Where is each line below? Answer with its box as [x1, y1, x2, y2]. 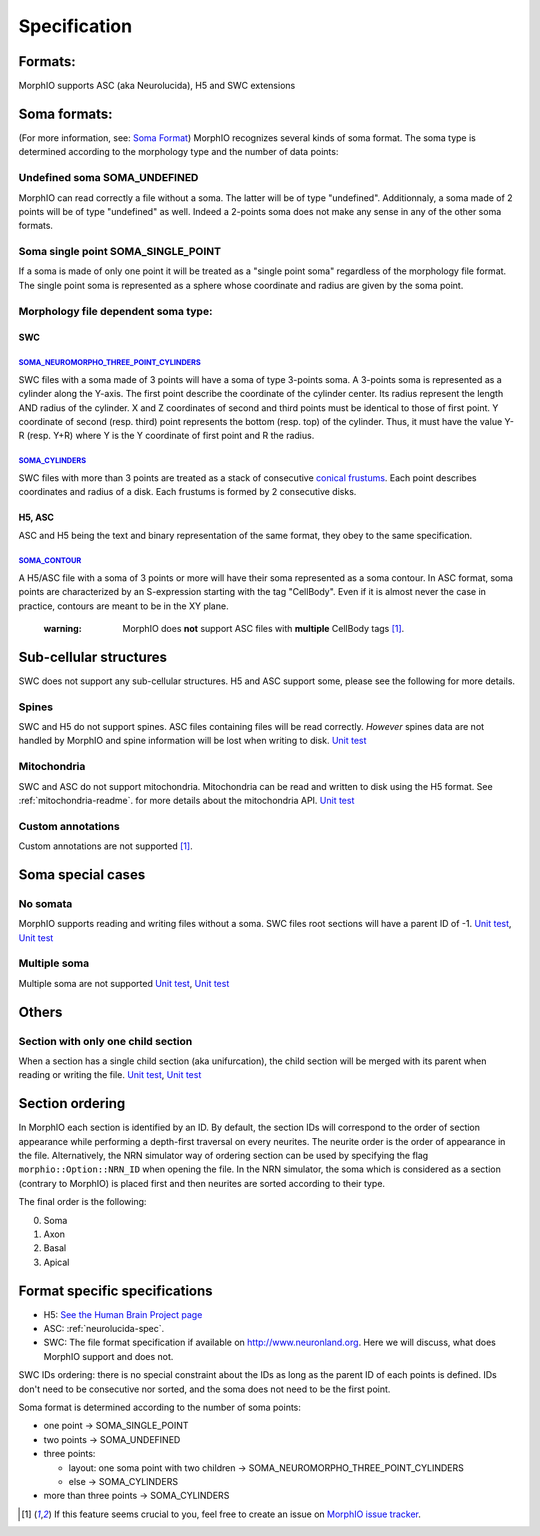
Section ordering [18, 1095, 126, 1112]
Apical [43, 1256, 70, 1268]
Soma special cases [18, 866, 146, 883]
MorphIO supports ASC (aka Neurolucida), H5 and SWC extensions [18, 80, 296, 92]
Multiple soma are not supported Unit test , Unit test [18, 977, 230, 989]
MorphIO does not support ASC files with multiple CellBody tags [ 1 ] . [122, 623, 405, 635]
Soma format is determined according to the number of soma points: [18, 1401, 302, 1414]
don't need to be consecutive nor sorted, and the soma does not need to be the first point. [18, 1383, 391, 1395]
